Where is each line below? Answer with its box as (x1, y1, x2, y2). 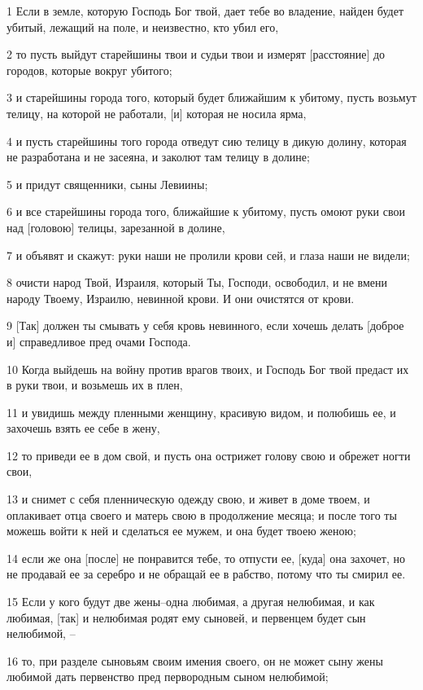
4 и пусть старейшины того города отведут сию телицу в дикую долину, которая (7, 132, 407, 149)
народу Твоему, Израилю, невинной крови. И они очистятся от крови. (7, 289, 355, 306)
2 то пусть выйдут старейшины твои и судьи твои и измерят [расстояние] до (7, 46, 386, 63)
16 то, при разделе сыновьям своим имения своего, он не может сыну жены (7, 652, 383, 669)
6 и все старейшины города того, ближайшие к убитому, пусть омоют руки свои (7, 203, 405, 220)
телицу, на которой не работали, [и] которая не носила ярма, (7, 104, 307, 121)
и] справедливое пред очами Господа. (7, 332, 191, 349)
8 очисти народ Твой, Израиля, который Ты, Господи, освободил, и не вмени (7, 274, 387, 291)
